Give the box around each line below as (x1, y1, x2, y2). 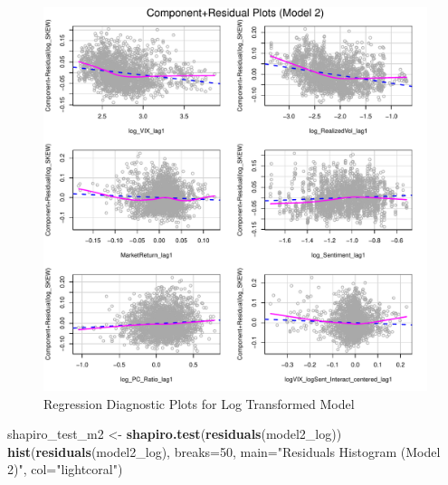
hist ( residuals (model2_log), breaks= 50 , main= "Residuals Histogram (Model (7, 442, 441, 461)
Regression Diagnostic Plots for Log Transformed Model (43, 394, 355, 413)
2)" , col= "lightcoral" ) (7, 460, 123, 479)
